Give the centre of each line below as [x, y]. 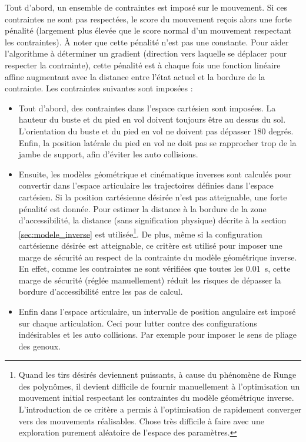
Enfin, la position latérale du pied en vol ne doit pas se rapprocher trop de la [157, 142]
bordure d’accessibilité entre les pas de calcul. [101, 291]
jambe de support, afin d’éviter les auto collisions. [108, 154]
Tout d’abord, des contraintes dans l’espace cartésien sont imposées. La [147, 108]
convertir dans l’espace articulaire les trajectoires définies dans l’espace [146, 185]
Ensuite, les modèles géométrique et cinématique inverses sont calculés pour [155, 174]
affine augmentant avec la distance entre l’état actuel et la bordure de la [135, 76]
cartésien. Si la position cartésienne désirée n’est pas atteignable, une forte [153, 197]
